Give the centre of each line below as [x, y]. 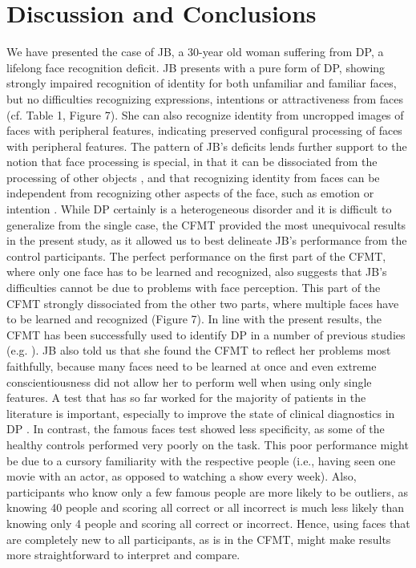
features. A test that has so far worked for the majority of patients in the [186, 398]
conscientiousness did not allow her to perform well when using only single [189, 381]
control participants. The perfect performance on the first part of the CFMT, [196, 256]
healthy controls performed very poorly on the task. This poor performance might [208, 444]
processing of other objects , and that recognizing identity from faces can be [193, 177]
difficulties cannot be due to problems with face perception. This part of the [194, 288]
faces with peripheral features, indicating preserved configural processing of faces [204, 130]
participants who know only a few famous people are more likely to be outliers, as [207, 491]
